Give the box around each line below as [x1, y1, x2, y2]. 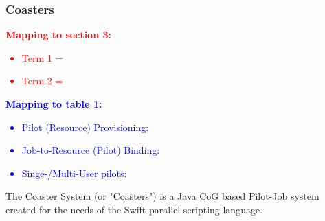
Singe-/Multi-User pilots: [21, 165, 127, 180]
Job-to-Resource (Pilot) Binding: [21, 143, 160, 157]
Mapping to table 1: [5, 97, 102, 110]
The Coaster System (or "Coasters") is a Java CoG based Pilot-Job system [5, 189, 320, 203]
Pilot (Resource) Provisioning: [21, 119, 149, 134]
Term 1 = [21, 50, 63, 65]
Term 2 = [21, 73, 63, 88]
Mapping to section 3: [5, 27, 111, 42]
